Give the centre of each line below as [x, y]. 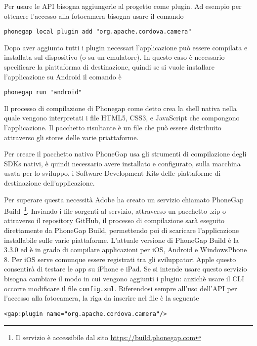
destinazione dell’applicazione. [49, 183]
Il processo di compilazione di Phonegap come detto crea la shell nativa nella [120, 108]
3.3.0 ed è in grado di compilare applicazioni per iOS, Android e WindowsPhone [126, 250]
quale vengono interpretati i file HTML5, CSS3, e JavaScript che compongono [122, 118]
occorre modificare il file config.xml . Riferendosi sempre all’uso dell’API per [121, 288]
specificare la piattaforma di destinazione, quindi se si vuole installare [109, 67]
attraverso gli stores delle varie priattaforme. [71, 137]
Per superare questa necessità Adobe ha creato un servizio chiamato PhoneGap [124, 199]
